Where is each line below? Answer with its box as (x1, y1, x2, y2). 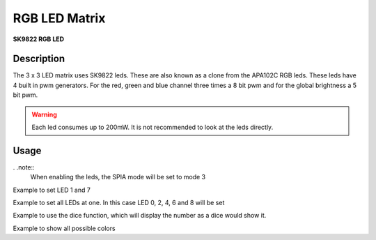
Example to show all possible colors (13, 224, 116, 232)
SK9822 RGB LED (13, 35, 65, 43)
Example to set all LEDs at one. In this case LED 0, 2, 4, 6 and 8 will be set (13, 199, 225, 207)
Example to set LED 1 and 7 (13, 186, 91, 194)
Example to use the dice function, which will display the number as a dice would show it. (13, 211, 267, 220)
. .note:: (13, 163, 35, 171)
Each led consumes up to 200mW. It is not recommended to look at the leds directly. (31, 123, 274, 132)
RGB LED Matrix (13, 10, 106, 26)
